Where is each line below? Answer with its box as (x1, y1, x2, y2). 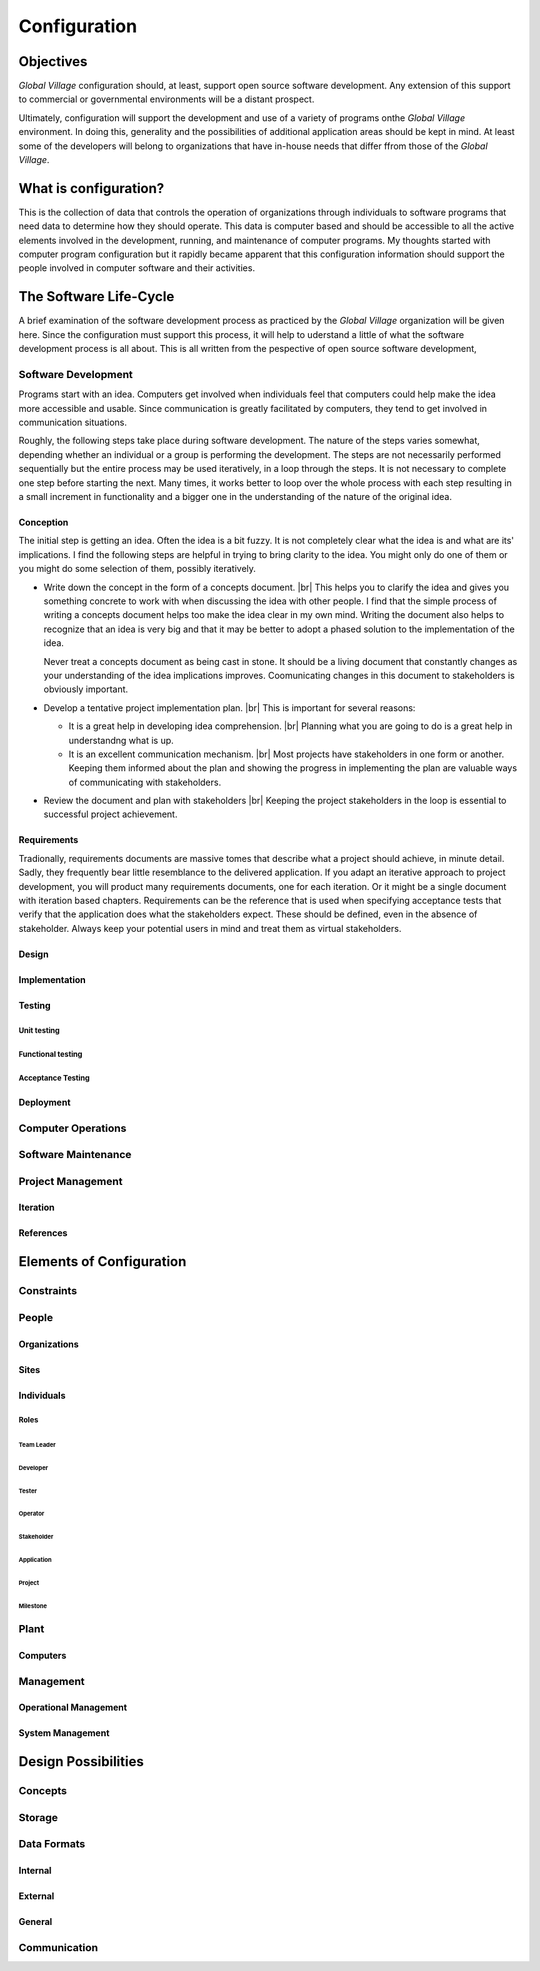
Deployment (18, 1096, 71, 1108)
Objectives (18, 53, 88, 70)
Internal (18, 1865, 52, 1877)
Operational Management (18, 1701, 128, 1714)
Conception (18, 516, 69, 529)
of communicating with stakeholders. (68, 776, 222, 788)
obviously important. (43, 683, 129, 695)
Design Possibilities (18, 1753, 144, 1770)
